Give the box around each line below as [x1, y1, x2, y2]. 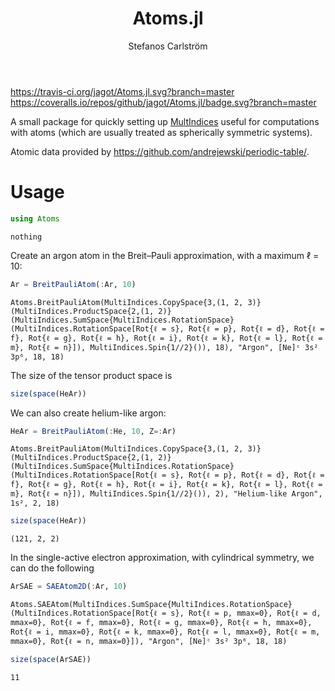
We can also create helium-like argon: [10, 407, 167, 419]
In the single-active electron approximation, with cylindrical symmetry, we [10, 552, 315, 564]
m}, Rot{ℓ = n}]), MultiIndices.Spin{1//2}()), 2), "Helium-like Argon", [10, 489, 323, 499]
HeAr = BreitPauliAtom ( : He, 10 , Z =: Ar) [10, 426, 177, 436]
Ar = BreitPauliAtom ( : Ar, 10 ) [10, 279, 137, 289]
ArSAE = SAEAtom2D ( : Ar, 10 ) [10, 582, 128, 592]
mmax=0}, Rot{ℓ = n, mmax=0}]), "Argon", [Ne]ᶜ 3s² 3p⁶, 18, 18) [10, 637, 288, 647]
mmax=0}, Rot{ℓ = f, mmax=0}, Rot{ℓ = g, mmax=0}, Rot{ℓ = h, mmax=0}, [10, 618, 313, 628]
